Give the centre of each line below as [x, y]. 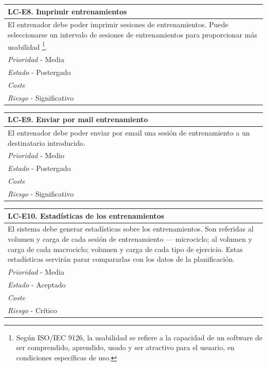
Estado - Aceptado [37, 284]
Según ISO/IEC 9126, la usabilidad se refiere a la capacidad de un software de [139, 337]
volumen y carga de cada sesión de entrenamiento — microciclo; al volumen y [130, 239]
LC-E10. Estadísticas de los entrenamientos [86, 215]
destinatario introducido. [47, 142]
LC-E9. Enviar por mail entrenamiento [78, 119]
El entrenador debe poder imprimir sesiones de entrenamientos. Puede [118, 24]
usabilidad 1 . [27, 46]
